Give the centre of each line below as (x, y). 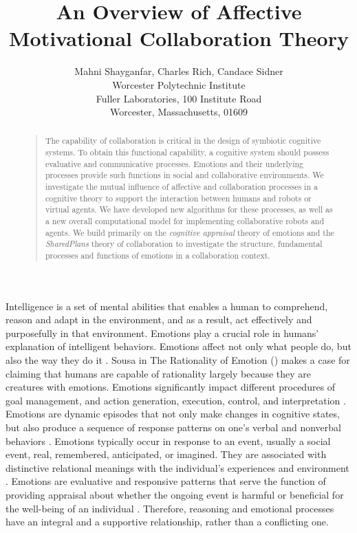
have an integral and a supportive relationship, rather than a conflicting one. (167, 522)
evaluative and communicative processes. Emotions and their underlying (174, 163)
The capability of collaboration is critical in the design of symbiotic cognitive (183, 141)
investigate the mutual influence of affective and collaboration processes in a (181, 187)
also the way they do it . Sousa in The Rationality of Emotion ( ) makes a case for (178, 360)
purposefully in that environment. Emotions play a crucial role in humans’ (162, 333)
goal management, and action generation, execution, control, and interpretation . (176, 400)
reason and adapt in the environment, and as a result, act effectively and (159, 319)
